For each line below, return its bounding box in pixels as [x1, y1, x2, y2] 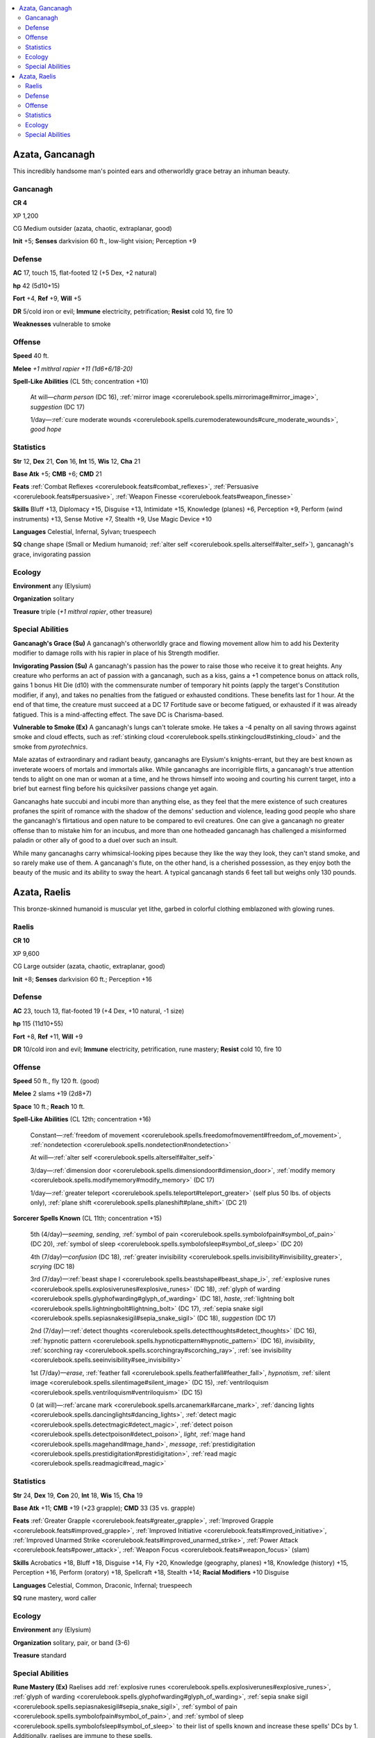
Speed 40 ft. [12, 352, 49, 360]
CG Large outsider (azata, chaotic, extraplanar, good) [12, 962, 166, 970]
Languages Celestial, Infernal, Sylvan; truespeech [12, 527, 156, 535]
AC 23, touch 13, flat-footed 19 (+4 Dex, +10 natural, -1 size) [12, 1007, 185, 1015]
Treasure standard [12, 1651, 67, 1659]
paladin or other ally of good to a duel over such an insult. [12, 836, 178, 845]
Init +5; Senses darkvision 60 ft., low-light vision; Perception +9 [12, 237, 197, 245]
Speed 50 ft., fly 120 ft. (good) [12, 1077, 100, 1085]
